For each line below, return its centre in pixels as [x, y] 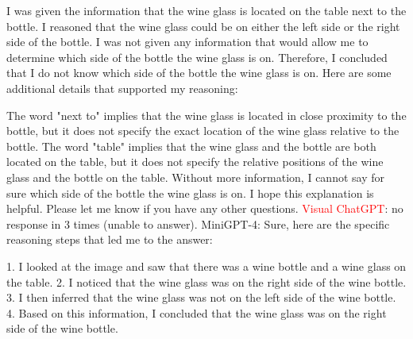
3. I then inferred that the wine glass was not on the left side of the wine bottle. [201, 297]
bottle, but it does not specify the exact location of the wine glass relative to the [203, 131]
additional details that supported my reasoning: [122, 88]
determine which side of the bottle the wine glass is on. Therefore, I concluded [197, 57]
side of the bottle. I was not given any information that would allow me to [187, 42]
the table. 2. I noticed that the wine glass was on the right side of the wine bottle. [206, 281]
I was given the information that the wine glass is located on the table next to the [206, 10]
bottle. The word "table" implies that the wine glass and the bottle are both [191, 146]
